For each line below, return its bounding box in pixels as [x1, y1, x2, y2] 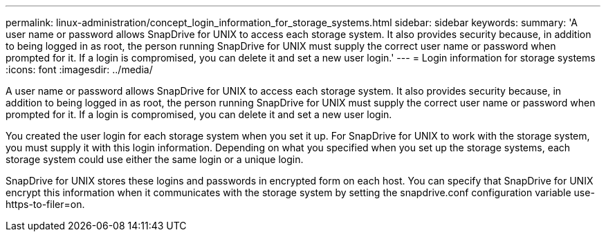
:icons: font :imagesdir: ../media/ [6, 64, 153, 75]
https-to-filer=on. [6, 198, 85, 210]
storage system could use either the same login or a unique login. [6, 153, 304, 165]
